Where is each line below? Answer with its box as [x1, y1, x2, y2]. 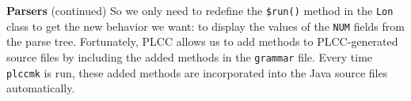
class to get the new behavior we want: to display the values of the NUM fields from [6, 17, 405, 34]
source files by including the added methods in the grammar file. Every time [6, 48, 373, 65]
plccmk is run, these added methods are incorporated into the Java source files [6, 64, 388, 80]
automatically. [6, 80, 75, 96]
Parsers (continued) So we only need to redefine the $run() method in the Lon [6, 2, 394, 18]
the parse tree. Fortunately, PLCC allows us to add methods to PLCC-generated [6, 33, 398, 50]
